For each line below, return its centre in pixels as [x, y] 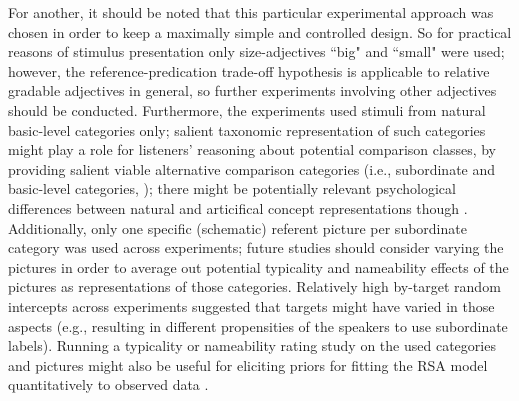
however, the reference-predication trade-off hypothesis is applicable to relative [249, 70]
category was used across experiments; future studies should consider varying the [256, 247]
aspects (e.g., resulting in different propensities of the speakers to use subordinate [258, 325]
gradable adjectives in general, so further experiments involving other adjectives [252, 90]
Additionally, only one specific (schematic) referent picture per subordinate [237, 227]
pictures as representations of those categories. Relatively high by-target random [254, 286]
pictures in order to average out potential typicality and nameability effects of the [258, 266]
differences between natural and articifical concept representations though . [238, 207]
